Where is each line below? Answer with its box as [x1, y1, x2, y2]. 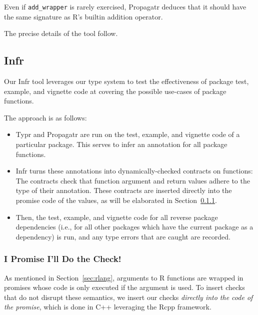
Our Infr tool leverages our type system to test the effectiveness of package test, [4, 76, 249, 86]
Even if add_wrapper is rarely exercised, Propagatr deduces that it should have [4, 1, 246, 11]
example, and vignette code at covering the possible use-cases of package [4, 85, 226, 96]
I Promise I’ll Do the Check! [4, 252, 121, 265]
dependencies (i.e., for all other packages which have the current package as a [15, 221, 253, 232]
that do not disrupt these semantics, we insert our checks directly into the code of [4, 291, 253, 302]
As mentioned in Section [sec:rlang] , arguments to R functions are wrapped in [4, 272, 243, 282]
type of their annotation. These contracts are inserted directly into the [15, 185, 232, 195]
